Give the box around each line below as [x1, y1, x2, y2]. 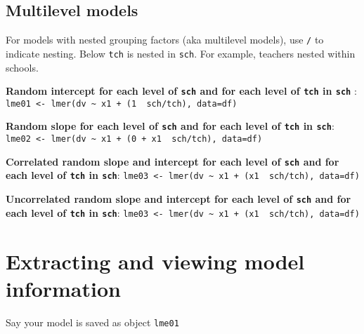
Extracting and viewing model [6, 246, 305, 275]
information [6, 274, 121, 302]
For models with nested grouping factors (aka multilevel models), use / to [6, 32, 324, 47]
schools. [6, 60, 39, 74]
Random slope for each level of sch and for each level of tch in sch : [6, 119, 334, 133]
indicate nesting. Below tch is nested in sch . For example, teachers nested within [6, 46, 356, 60]
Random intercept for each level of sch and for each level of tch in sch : [6, 83, 357, 98]
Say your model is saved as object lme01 [6, 314, 179, 329]
